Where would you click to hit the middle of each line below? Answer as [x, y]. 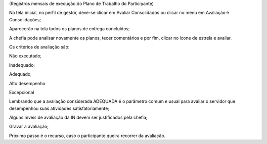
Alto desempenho [27, 83]
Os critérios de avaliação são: [39, 47]
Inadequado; [22, 65]
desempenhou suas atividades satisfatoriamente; [59, 108]
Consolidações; [25, 19]
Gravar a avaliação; [29, 127]
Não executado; [25, 56]
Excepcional [22, 92]
